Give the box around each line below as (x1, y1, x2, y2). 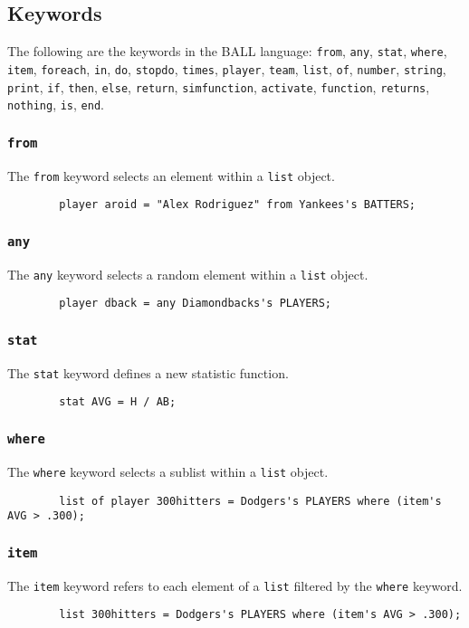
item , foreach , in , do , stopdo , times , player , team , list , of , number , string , (7, 59, 446, 78)
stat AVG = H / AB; (59, 395, 177, 409)
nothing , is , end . (7, 95, 104, 114)
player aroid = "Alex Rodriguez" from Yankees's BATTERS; (59, 198, 416, 212)
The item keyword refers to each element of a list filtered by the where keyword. (7, 576, 463, 595)
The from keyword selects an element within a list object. (7, 166, 335, 185)
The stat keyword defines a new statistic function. (7, 363, 289, 382)
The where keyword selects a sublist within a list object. (7, 461, 329, 481)
